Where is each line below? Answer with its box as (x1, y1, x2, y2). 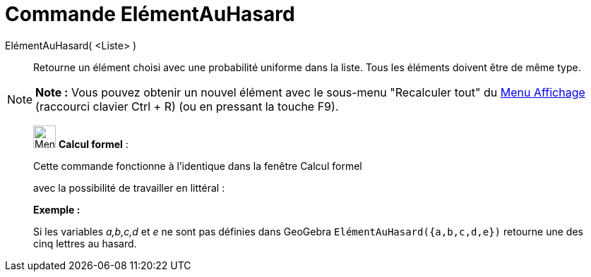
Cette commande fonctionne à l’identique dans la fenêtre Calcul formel (33, 159, 362, 172)
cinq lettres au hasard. (33, 237, 137, 250)
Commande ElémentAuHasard (5, 2, 295, 26)
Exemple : (33, 203, 80, 216)
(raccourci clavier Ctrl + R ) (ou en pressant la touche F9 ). (35, 99, 339, 113)
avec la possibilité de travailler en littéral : (33, 181, 225, 194)
